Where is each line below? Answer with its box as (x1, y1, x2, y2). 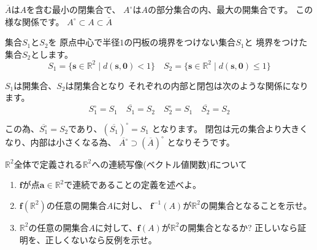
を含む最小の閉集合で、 (26, 3, 121, 15)
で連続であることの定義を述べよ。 (64, 178, 202, 191)
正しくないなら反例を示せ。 (45, 233, 157, 246)
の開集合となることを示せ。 (200, 198, 312, 211)
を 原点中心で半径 (48, 36, 120, 49)
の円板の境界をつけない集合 (124, 36, 236, 49)
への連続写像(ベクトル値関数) (91, 157, 210, 170)
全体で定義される (13, 157, 83, 170)
